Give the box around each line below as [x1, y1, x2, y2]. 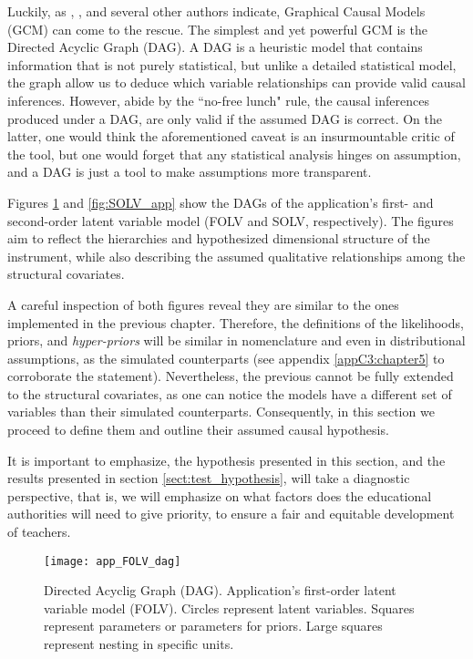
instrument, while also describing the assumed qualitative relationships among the [7, 246, 466, 265]
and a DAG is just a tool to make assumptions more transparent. [7, 162, 372, 181]
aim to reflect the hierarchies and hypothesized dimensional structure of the [7, 229, 430, 248]
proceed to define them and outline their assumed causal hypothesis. [7, 420, 389, 439]
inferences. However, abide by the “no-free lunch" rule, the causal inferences [7, 90, 429, 109]
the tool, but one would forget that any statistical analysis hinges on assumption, [7, 144, 461, 163]
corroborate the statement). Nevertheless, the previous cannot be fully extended [7, 366, 454, 386]
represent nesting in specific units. [44, 634, 234, 654]
